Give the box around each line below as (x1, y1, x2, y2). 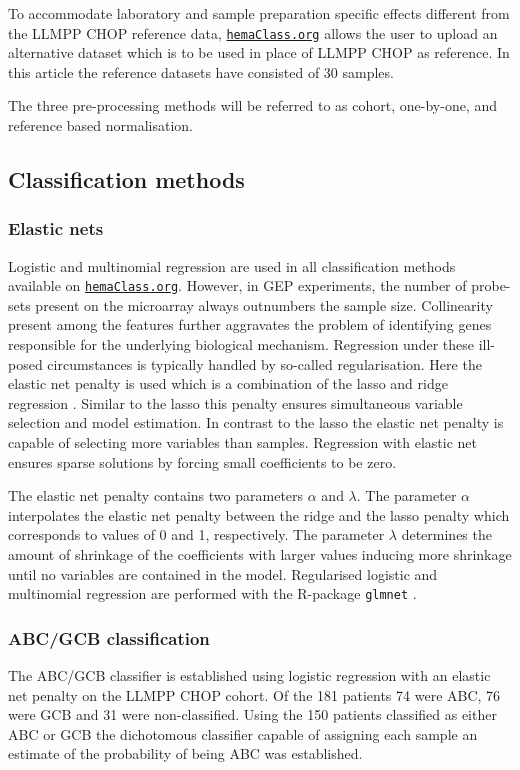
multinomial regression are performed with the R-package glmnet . (8, 583, 417, 604)
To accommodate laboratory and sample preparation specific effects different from (8, 3, 510, 23)
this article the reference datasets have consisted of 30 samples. (8, 61, 394, 82)
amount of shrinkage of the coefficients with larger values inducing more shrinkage (8, 544, 512, 564)
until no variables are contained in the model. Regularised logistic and (8, 563, 438, 584)
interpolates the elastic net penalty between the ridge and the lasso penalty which (8, 504, 510, 525)
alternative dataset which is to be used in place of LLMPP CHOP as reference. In (8, 42, 510, 63)
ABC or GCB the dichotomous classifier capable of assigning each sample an (8, 723, 478, 744)
